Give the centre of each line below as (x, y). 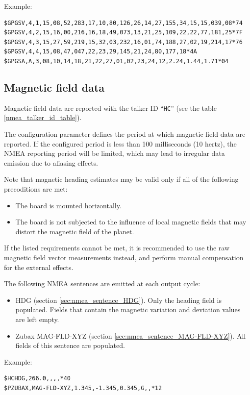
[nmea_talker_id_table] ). (43, 117)
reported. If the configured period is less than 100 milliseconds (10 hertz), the (120, 143)
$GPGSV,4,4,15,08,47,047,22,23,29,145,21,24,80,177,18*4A (100, 52)
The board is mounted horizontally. (68, 205)
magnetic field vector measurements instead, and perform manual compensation (124, 257)
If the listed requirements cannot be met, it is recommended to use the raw (117, 248)
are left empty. (37, 319)
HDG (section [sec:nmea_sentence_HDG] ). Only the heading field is (118, 300)
